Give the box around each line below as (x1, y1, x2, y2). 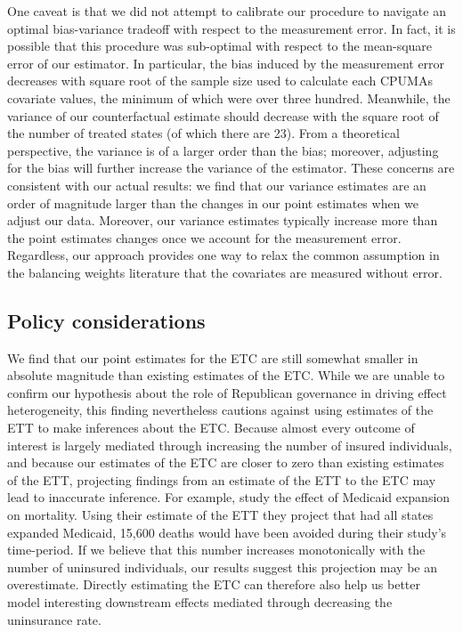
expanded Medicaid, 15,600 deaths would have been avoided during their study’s (7, 523, 447, 541)
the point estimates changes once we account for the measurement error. (7, 228, 402, 247)
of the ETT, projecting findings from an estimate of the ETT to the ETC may (7, 470, 436, 489)
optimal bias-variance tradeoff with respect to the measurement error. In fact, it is (7, 19, 456, 37)
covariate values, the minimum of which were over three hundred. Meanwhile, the (7, 88, 451, 107)
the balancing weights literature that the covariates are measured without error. (7, 263, 443, 281)
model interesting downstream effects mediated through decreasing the (7, 593, 393, 612)
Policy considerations (7, 306, 206, 334)
